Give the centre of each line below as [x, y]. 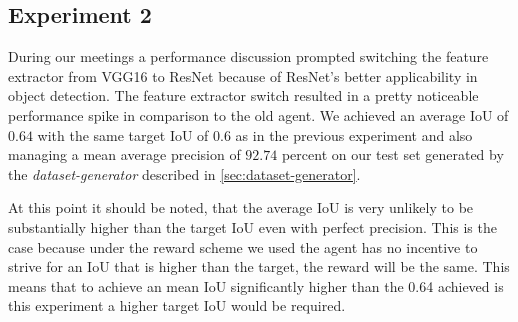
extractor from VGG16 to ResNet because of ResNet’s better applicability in [243, 75]
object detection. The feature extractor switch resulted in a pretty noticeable [243, 95]
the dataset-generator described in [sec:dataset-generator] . [184, 173]
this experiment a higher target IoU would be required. [177, 305]
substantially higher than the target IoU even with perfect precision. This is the [252, 226]
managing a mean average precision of [124, 154]
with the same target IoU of [123, 134]
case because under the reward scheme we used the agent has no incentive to [243, 246]
